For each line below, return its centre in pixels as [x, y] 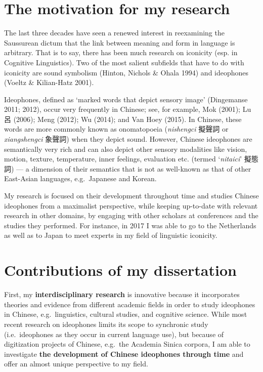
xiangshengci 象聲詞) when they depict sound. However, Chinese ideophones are [128, 139]
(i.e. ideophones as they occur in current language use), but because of [114, 334]
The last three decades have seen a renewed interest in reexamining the [114, 33]
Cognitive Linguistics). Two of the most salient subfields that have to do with [124, 62]
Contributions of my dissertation [120, 270]
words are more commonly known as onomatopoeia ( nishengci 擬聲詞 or [116, 129]
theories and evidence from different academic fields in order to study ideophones [130, 304]
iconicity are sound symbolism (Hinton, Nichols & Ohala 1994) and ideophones [126, 72]
